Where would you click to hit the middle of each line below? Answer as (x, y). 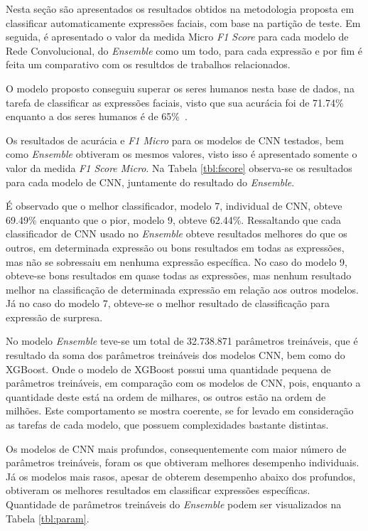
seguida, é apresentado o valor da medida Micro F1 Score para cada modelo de (177, 37)
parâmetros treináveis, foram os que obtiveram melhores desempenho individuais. (183, 462)
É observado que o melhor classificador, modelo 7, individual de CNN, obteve (174, 206)
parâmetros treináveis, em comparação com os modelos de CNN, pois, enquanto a (183, 383)
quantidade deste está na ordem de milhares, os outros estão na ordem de (166, 396)
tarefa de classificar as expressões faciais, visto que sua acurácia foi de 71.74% (175, 102)
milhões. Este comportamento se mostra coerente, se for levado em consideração (180, 411)
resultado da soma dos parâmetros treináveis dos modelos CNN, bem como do (175, 355)
